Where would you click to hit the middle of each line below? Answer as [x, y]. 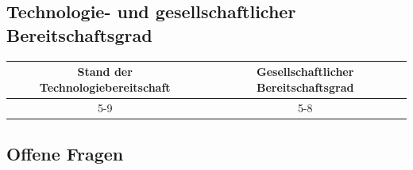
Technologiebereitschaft [105, 87]
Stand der [105, 72]
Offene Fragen [65, 154]
